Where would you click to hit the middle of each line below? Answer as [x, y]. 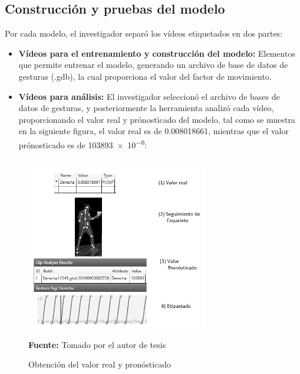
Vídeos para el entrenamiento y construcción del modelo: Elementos [157, 53]
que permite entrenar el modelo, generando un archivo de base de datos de [153, 65]
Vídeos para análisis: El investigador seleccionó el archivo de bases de [149, 96]
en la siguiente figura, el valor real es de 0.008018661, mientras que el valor [154, 131]
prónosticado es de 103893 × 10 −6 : [83, 144]
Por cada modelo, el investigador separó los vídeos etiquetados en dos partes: [144, 33]
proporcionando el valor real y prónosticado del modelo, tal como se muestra [157, 119]
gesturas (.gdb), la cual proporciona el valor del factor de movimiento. [145, 76]
